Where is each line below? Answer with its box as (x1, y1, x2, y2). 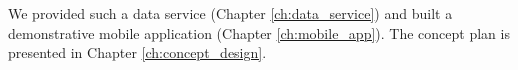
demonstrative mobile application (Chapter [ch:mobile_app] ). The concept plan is (8, 22, 510, 43)
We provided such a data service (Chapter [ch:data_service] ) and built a (8, 3, 453, 23)
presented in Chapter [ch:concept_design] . (8, 42, 267, 63)
